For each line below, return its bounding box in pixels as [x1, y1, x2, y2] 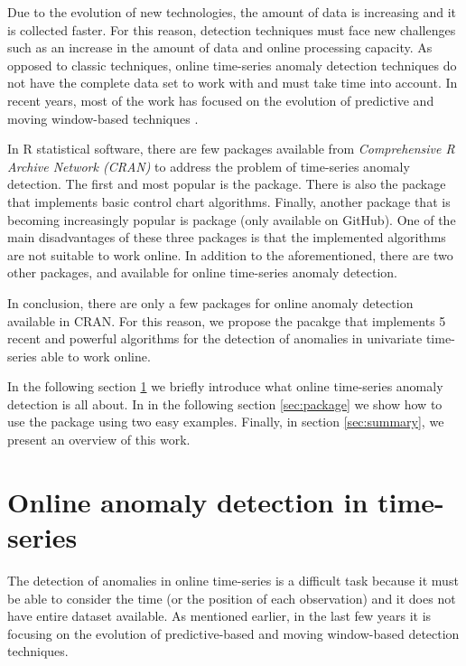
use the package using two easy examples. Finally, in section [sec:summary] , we [7, 412, 444, 431]
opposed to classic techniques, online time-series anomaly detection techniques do [7, 55, 457, 74]
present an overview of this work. [7, 430, 191, 449]
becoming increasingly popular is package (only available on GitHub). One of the [7, 210, 456, 229]
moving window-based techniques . [7, 108, 199, 127]
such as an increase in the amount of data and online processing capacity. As [7, 38, 433, 57]
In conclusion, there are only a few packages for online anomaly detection [7, 293, 414, 312]
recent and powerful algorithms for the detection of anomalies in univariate [7, 329, 423, 348]
